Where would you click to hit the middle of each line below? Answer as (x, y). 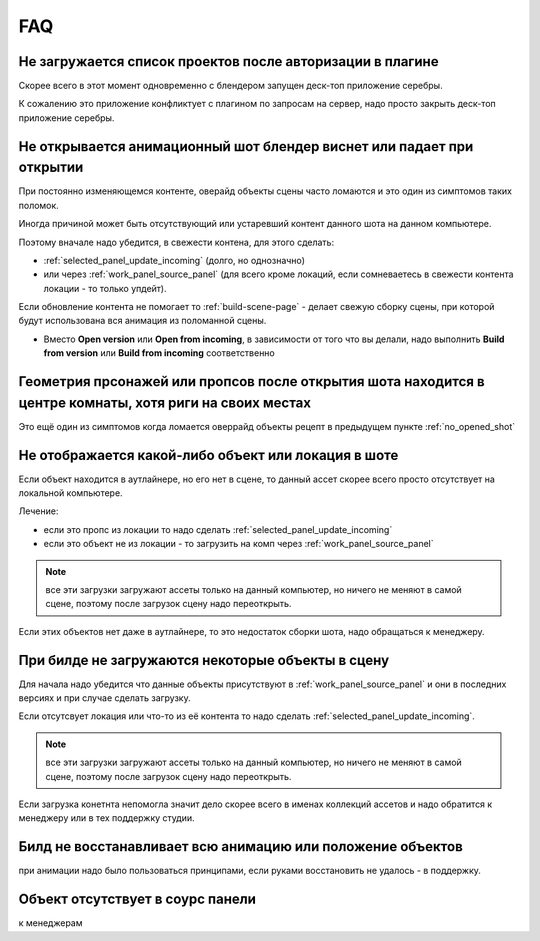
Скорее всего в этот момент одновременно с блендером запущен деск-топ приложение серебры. (231, 86)
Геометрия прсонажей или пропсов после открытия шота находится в (251, 381)
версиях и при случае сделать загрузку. (104, 698)
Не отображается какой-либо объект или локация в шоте (208, 455)
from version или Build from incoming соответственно (159, 353)
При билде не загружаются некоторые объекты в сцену (204, 660)
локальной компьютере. (71, 493)
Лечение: (38, 511)
